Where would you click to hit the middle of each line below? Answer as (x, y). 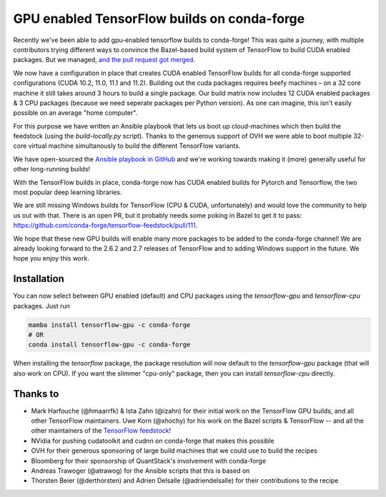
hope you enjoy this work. (51, 258)
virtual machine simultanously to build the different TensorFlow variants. (134, 146)
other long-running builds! (52, 169)
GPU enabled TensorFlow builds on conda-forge (159, 19)
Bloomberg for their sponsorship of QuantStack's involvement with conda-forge (149, 461)
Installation (39, 279)
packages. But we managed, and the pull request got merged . (104, 60)
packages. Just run (42, 306)
